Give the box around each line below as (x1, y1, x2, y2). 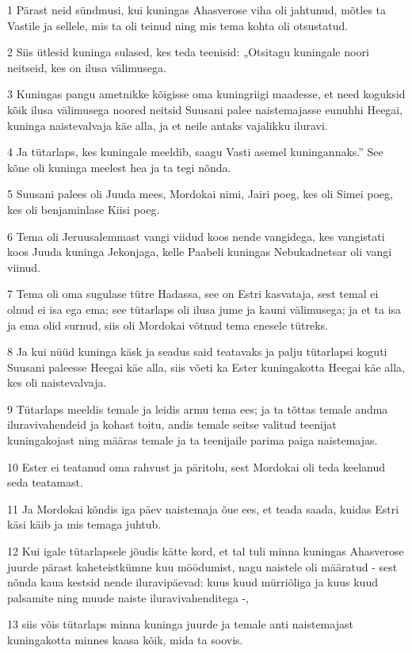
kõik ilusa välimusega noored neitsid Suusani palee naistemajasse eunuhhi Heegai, (7, 101, 403, 117)
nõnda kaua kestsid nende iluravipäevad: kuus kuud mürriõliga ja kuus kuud (7, 574, 378, 590)
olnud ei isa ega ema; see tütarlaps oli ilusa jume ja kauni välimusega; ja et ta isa (7, 300, 402, 317)
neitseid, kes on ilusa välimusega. (7, 59, 166, 75)
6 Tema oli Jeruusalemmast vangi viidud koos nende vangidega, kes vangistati (7, 227, 385, 244)
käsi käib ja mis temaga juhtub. (7, 516, 162, 533)
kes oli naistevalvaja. (7, 374, 107, 391)
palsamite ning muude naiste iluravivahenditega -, (7, 589, 250, 605)
